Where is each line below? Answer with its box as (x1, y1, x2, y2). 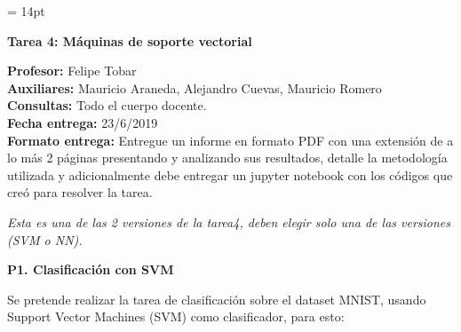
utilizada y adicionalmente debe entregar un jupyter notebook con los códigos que (7, 165, 453, 184)
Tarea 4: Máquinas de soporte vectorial (7, 31, 252, 50)
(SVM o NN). (7, 230, 83, 249)
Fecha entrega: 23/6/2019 (7, 113, 158, 131)
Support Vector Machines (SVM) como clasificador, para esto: (7, 307, 345, 326)
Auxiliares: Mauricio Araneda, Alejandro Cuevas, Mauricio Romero (7, 78, 382, 97)
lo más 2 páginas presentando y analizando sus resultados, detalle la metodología (7, 148, 448, 167)
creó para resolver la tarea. (7, 183, 153, 202)
